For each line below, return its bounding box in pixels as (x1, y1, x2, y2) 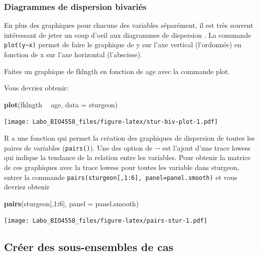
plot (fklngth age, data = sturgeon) (4, 99, 118, 109)
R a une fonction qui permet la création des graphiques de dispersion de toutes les (4, 133, 255, 143)
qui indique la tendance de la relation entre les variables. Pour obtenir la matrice (4, 152, 251, 163)
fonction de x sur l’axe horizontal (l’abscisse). (4, 49, 142, 60)
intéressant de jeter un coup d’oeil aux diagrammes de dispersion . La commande (4, 29, 252, 40)
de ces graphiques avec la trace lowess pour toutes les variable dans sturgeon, (4, 162, 240, 172)
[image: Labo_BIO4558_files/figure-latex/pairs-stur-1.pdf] (4, 217, 208, 225)
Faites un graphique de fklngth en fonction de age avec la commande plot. (4, 66, 230, 76)
